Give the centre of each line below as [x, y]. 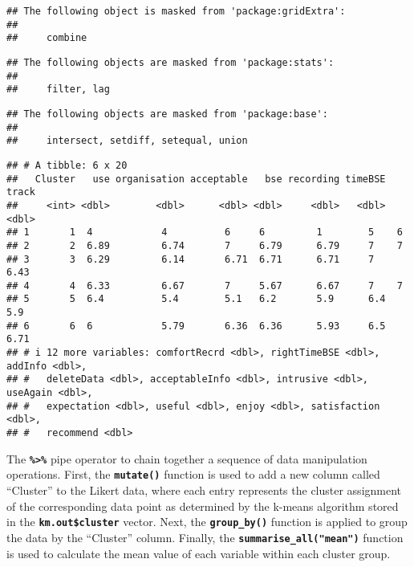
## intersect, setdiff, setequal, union [127, 141]
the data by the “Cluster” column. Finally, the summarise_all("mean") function [205, 537]
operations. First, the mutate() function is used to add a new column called [193, 474]
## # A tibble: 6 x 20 [67, 165]
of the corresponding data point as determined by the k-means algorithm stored [203, 506]
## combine [47, 38]
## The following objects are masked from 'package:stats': [170, 62]
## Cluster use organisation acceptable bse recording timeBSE [196, 179]
